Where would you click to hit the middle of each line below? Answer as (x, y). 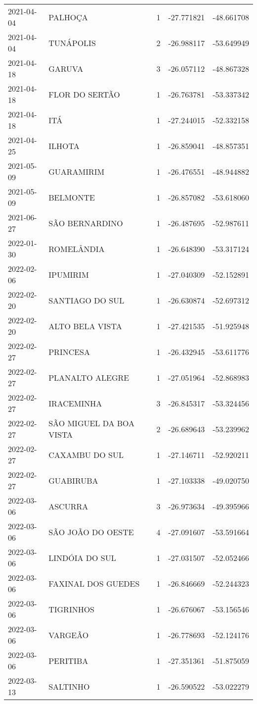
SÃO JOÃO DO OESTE (91, 532)
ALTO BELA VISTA (85, 326)
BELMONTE (72, 197)
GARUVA (66, 68)
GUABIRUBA (73, 480)
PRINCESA (69, 352)
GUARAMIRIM (77, 171)
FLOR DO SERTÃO (84, 94)
